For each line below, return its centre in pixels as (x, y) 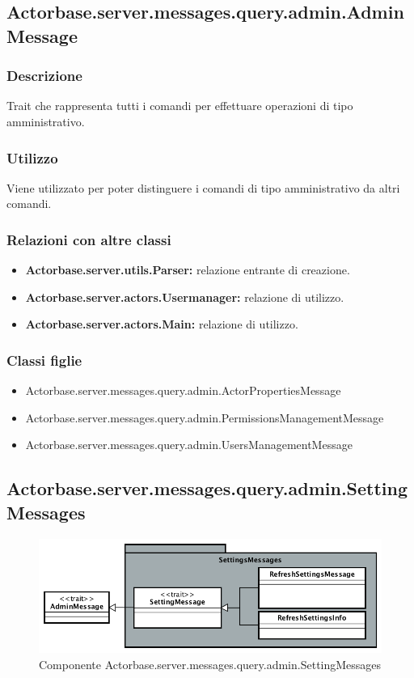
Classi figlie (44, 360)
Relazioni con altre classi (89, 239)
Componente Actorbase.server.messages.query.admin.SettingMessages (210, 665)
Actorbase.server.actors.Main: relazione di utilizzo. (162, 324)
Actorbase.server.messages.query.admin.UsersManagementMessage (189, 445)
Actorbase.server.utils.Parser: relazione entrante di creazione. (188, 270)
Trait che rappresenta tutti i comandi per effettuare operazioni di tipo (180, 106)
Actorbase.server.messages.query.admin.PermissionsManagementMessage (205, 417)
